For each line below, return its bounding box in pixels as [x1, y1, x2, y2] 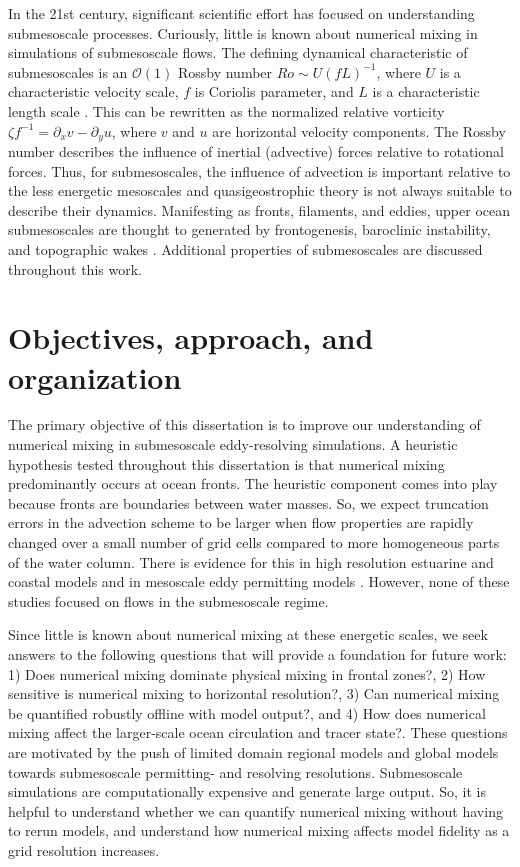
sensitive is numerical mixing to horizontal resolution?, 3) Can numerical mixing [8, 683, 500, 704]
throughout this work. [8, 258, 142, 279]
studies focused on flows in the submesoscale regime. [8, 590, 329, 611]
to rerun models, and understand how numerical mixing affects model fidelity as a [8, 820, 510, 841]
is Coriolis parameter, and [194, 81, 354, 102]
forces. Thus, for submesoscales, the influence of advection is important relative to [8, 160, 511, 181]
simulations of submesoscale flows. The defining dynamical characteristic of [8, 42, 468, 63]
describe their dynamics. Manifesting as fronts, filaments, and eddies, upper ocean [8, 199, 510, 220]
